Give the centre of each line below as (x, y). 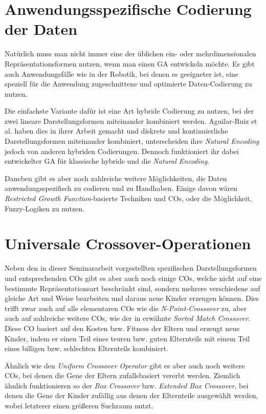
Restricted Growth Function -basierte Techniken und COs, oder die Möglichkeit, (128, 198)
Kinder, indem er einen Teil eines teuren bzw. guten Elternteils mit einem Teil (127, 338)
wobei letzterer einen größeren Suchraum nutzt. (79, 406)
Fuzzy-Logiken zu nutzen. (45, 208)
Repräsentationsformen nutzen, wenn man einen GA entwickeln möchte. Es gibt (130, 63)
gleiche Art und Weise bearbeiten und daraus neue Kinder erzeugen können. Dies (132, 298)
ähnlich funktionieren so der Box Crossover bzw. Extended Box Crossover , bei (127, 385)
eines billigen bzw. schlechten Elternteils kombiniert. (86, 348)
